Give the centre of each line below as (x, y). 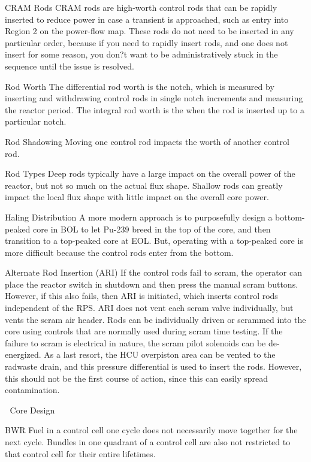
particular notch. (36, 121)
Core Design (32, 410)
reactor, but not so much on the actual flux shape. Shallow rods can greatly (144, 185)
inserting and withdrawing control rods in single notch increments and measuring (154, 98)
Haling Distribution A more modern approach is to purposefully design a (139, 217)
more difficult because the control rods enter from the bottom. (119, 252)
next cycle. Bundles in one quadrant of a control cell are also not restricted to (148, 442)
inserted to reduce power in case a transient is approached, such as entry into (147, 19)
